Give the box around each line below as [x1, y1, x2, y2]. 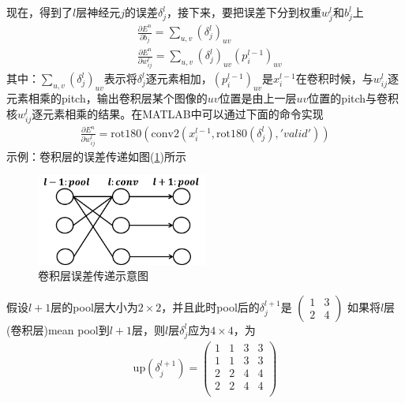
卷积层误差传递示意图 [38, 267, 148, 284]
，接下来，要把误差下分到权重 [167, 4, 322, 20]
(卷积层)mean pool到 [6, 321, 110, 338]
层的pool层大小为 [51, 298, 138, 315]
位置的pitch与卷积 [308, 90, 399, 106]
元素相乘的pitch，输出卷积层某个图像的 [6, 90, 208, 106]
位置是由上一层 [219, 90, 297, 106]
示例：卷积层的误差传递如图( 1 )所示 [6, 147, 186, 164]
